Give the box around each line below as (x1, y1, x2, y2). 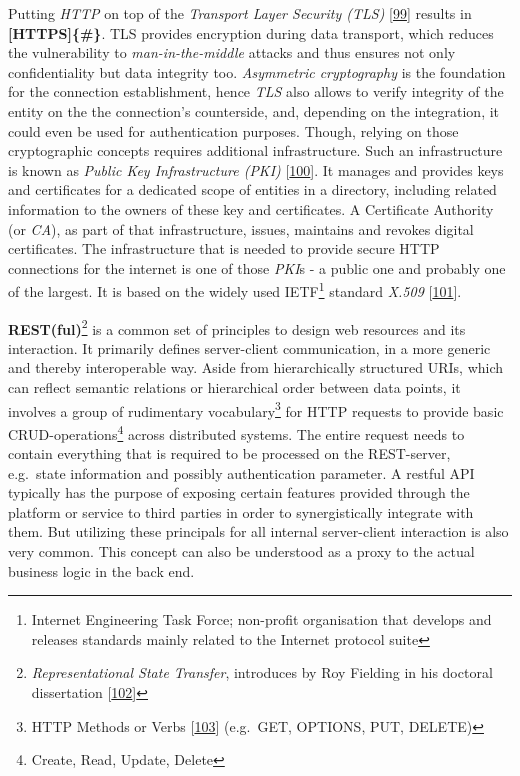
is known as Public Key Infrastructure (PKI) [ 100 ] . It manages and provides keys (8, 159, 504, 180)
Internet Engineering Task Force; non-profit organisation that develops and (31, 609, 492, 630)
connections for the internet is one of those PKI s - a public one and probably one (8, 257, 506, 278)
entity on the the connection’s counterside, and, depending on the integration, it (8, 100, 500, 121)
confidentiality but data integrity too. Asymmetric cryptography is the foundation (8, 61, 506, 82)
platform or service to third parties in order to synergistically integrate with (8, 501, 474, 522)
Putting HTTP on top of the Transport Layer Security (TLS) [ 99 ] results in (8, 3, 472, 23)
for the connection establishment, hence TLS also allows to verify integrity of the (8, 81, 504, 102)
